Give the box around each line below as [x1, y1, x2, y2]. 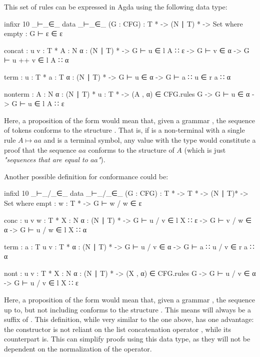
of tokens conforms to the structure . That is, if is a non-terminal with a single [4, 125, 245, 135]
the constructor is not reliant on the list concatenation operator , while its [4, 323, 231, 334]
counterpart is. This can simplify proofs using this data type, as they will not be [4, 333, 250, 344]
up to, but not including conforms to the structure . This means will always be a [4, 304, 251, 314]
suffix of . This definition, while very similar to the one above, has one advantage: [4, 314, 254, 324]
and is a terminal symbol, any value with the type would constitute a [43, 134, 256, 145]
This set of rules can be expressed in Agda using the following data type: [4, 2, 227, 12]
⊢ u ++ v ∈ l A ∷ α [4, 55, 69, 65]
